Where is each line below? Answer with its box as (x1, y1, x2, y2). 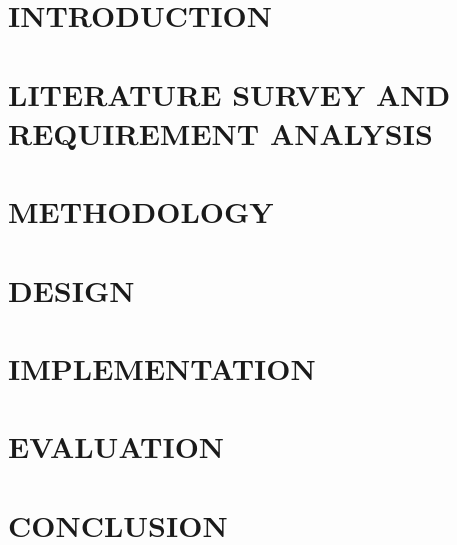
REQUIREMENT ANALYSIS (8, 112, 433, 153)
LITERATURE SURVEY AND (8, 73, 451, 114)
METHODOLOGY (8, 191, 274, 232)
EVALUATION (8, 426, 225, 467)
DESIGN (8, 269, 135, 310)
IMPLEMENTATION (8, 347, 316, 388)
